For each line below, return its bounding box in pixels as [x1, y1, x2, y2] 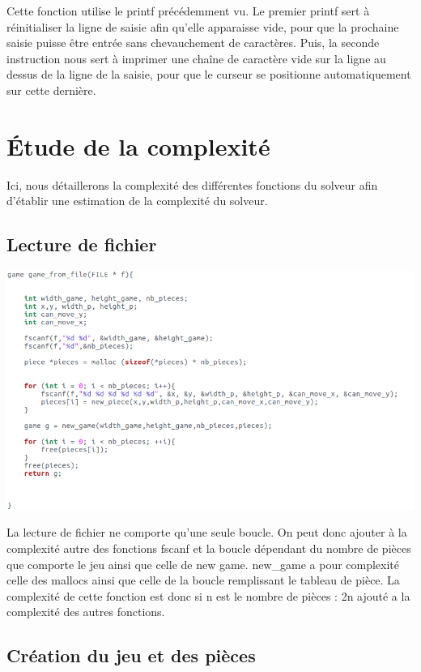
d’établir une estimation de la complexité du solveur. [6, 192, 268, 209]
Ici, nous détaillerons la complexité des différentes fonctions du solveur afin [6, 176, 378, 193]
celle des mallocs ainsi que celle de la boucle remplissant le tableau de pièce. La [6, 571, 400, 589]
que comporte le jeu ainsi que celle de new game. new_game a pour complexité [6, 555, 400, 572]
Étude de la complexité [6, 129, 270, 162]
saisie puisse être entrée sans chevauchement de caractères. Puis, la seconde [6, 34, 380, 51]
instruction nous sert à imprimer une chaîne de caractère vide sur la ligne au [6, 49, 386, 66]
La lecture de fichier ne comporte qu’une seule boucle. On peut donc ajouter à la [6, 524, 407, 541]
